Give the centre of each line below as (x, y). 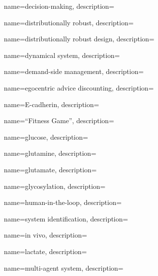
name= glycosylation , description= (55, 186)
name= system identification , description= (66, 218)
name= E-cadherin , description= (52, 104)
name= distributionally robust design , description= (79, 39)
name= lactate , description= (46, 251)
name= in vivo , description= (46, 235)
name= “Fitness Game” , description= (59, 120)
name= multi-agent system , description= (64, 267)
